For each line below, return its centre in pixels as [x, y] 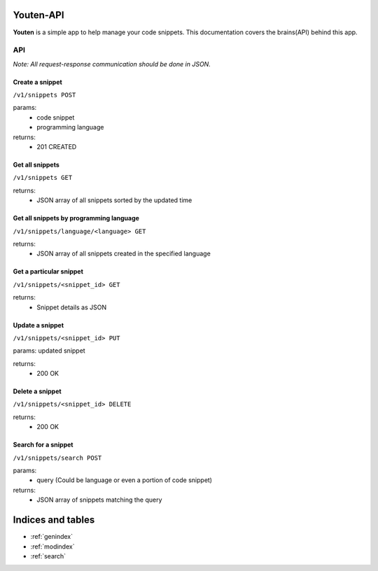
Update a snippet [38, 325]
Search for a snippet [43, 445]
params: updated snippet [49, 351]
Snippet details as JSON [72, 307]
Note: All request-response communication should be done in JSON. [112, 64]
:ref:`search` [48, 556]
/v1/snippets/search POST [57, 458]
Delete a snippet [37, 391]
